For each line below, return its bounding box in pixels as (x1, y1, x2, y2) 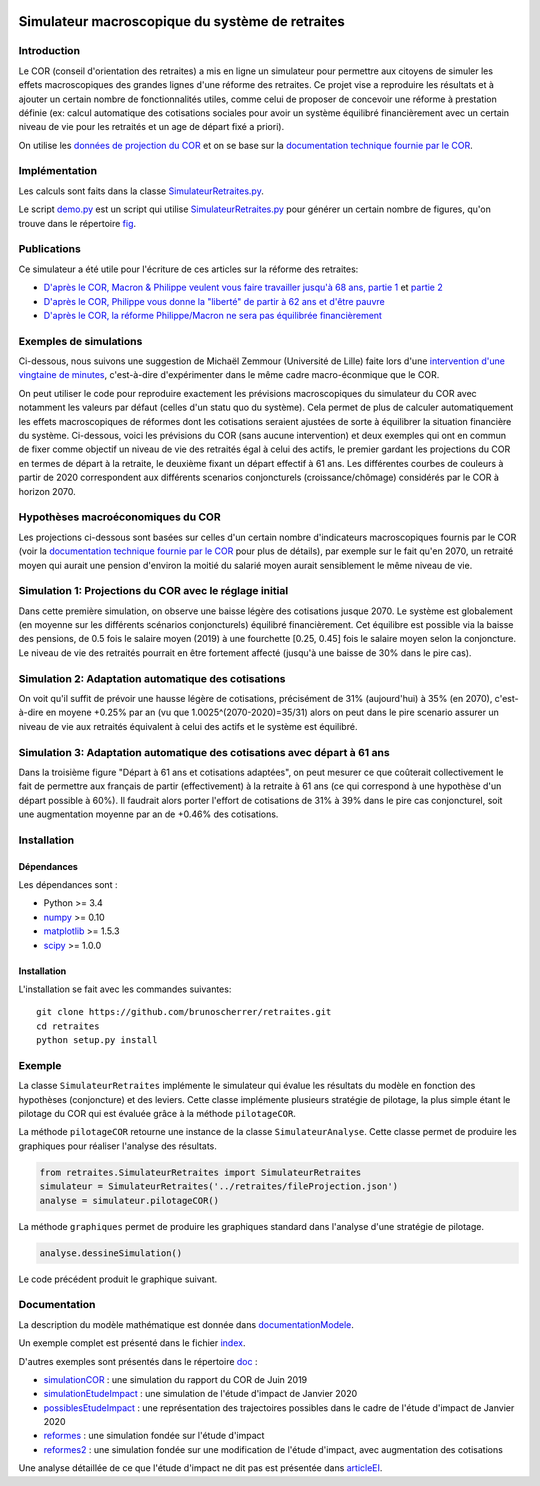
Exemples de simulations (18, 334, 143, 348)
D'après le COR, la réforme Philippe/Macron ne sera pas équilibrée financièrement (43, 309, 382, 321)
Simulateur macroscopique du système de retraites (18, 13, 345, 30)
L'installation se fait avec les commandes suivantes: (18, 983, 232, 995)
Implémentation (18, 164, 98, 178)
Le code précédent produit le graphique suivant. (18, 1273, 218, 1285)
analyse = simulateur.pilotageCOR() (39, 1195, 220, 1206)
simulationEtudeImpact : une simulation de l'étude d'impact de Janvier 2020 (43, 1388, 358, 1400)
